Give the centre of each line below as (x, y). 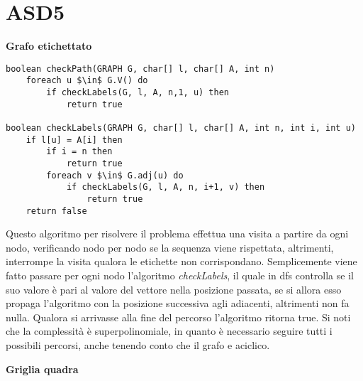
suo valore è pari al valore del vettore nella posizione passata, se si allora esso (174, 289)
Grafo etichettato (49, 46)
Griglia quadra (42, 369)
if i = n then (79, 152)
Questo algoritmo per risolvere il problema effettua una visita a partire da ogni (177, 234)
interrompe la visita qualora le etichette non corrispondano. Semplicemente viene (181, 261)
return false (56, 211)
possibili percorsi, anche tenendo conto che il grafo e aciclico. (138, 345)
